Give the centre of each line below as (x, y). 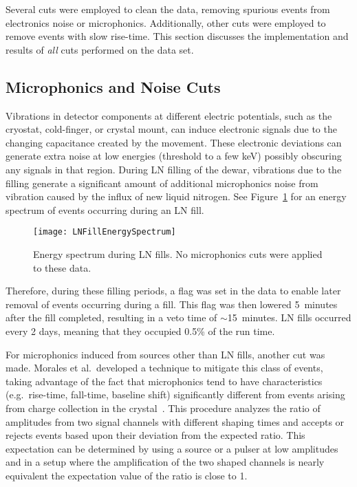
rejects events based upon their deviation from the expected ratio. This (155, 435)
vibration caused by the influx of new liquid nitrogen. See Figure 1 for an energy (176, 196)
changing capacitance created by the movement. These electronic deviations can (174, 142)
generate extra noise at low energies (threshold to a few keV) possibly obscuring (174, 156)
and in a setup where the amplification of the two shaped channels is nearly (165, 462)
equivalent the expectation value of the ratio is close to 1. (127, 475)
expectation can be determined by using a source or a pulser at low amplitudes (172, 448)
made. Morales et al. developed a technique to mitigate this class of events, (164, 368)
